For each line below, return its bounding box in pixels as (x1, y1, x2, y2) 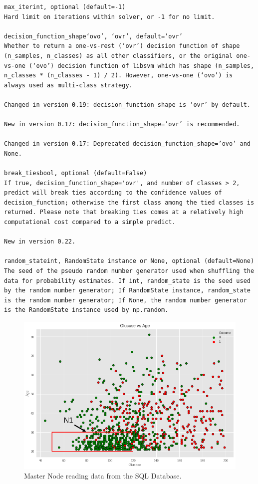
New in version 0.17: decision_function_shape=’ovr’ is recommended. (4, 121, 240, 128)
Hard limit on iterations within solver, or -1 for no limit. (4, 13, 215, 20)
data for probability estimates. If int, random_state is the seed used (4, 277, 251, 284)
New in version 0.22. (4, 238, 76, 245)
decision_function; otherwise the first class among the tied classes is (4, 199, 255, 206)
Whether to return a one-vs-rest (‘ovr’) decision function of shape (4, 42, 240, 50)
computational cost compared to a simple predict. (4, 219, 176, 226)
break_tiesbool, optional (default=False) (4, 170, 147, 177)
